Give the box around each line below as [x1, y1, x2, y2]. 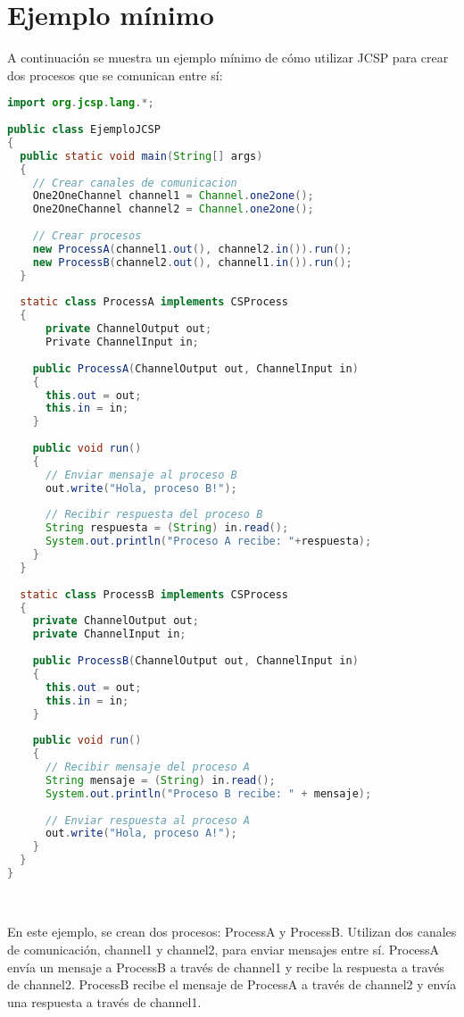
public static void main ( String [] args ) [20, 149, 263, 163]
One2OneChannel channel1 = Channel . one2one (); [32, 189, 314, 203]
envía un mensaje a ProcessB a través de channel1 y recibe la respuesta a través [7, 957, 444, 976]
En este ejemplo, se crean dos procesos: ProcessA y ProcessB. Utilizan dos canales [7, 922, 457, 941]
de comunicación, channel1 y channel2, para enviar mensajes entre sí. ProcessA [7, 940, 440, 958]
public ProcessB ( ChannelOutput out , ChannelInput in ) [32, 654, 359, 668]
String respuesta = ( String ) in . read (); [45, 521, 289, 535]
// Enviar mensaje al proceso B [45, 468, 237, 481]
